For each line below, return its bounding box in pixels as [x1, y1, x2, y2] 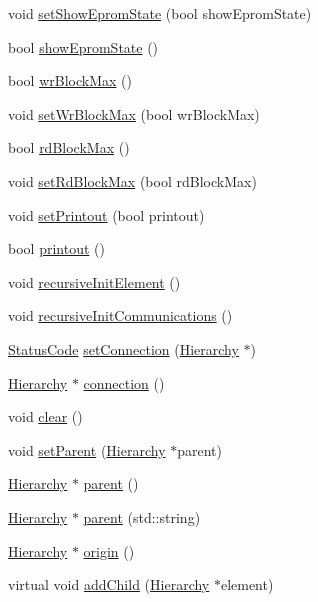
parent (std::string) [83, 506, 201, 527]
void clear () [8, 406, 83, 427]
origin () [83, 540, 135, 561]
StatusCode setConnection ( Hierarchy [8, 338, 239, 359]
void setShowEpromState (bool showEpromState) [8, 3, 312, 23]
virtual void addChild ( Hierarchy [8, 574, 210, 595]
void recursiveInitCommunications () [8, 305, 233, 326]
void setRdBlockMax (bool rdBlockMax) [8, 170, 257, 191]
